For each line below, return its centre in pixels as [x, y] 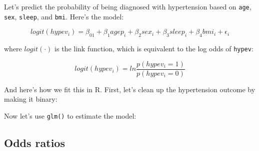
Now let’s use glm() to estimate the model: [70, 116]
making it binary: [31, 99]
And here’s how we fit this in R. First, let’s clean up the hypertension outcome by [130, 89]
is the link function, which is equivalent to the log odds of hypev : [154, 49]
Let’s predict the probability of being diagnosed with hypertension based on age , [128, 6]
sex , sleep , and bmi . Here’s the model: [64, 16]
